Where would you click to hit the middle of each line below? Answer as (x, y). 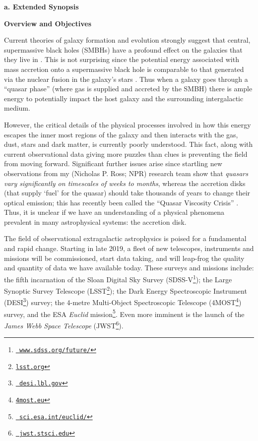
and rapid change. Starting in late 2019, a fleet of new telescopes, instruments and (129, 248)
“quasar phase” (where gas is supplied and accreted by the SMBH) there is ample (128, 89)
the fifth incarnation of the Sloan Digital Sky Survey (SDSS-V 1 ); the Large (118, 278)
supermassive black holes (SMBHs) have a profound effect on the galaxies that (123, 49)
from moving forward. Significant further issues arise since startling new (113, 163)
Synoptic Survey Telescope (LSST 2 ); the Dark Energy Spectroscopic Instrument (126, 290)
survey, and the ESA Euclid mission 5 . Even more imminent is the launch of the (124, 313)
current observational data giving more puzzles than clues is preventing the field (126, 154)
